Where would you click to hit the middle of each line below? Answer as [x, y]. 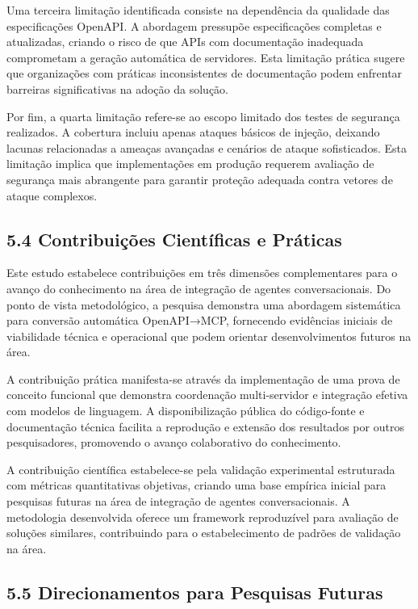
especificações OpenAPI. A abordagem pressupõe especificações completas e [194, 25]
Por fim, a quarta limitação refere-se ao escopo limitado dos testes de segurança [203, 116]
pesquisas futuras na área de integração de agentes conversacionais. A [178, 501]
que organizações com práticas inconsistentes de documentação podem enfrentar [205, 73]
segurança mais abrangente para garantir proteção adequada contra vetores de [200, 179]
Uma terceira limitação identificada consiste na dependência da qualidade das [198, 10]
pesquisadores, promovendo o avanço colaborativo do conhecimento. [174, 442]
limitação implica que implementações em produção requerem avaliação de [190, 164]
